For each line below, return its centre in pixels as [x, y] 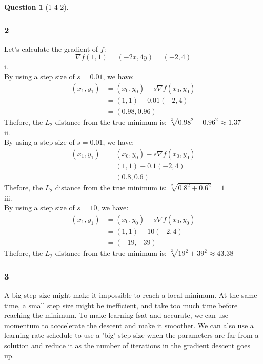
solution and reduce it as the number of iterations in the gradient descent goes [127, 345]
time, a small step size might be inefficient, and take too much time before [121, 305]
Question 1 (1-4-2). [36, 7]
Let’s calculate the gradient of [51, 48]
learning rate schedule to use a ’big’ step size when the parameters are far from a [131, 335]
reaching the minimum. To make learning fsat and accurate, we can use [116, 315]
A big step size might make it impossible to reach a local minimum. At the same [131, 295]
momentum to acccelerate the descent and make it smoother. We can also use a [129, 325]
